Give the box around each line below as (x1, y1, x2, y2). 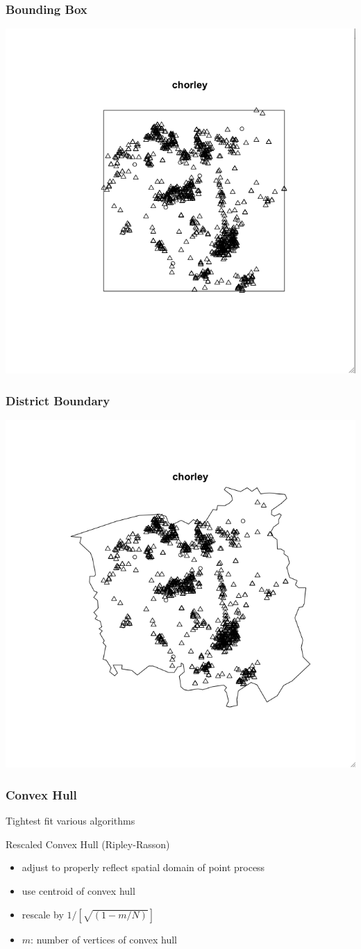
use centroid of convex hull (22, 884, 135, 898)
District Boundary (6, 391, 110, 409)
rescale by (22, 907, 64, 921)
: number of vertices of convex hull (31, 932, 178, 946)
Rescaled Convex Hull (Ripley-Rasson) (6, 836, 170, 851)
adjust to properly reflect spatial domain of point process (22, 860, 265, 875)
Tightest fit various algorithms (6, 813, 135, 828)
